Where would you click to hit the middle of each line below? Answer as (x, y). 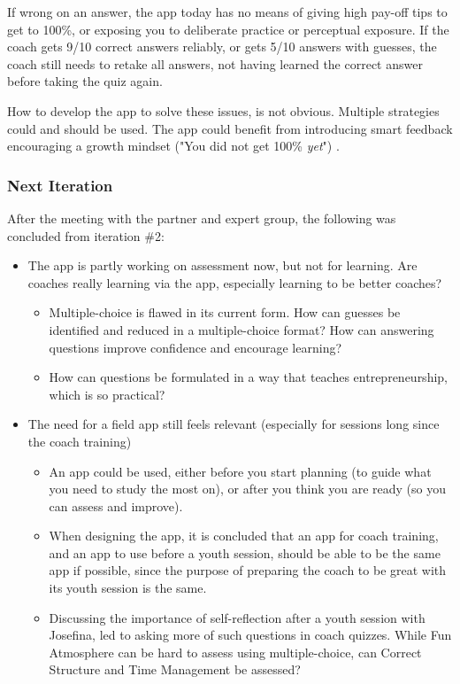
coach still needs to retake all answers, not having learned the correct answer (215, 63)
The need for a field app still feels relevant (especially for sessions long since (234, 424)
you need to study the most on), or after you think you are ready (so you (247, 489)
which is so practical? (107, 394)
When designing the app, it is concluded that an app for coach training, (244, 536)
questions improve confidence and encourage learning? (195, 347)
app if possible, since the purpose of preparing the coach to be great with (248, 570)
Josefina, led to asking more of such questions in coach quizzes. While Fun (250, 635)
